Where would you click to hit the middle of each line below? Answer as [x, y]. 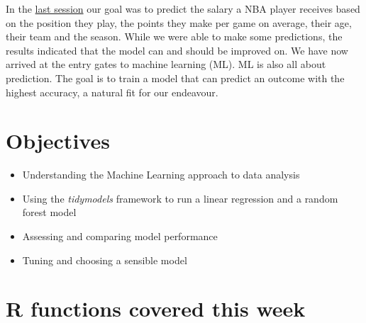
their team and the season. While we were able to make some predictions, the [174, 36]
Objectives [58, 141]
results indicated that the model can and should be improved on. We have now [177, 50]
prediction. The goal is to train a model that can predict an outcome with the [175, 78]
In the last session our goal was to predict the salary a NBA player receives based [183, 8]
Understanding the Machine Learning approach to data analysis [161, 175]
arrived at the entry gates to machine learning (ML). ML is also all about [166, 64]
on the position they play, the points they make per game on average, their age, [179, 22]
